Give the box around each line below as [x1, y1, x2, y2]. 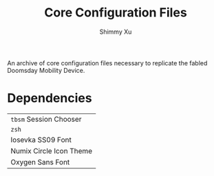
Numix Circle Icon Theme [10, 146, 93, 155]
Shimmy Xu [99, 27, 132, 36]
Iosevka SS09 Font [10, 135, 72, 144]
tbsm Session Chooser [10, 114, 82, 124]
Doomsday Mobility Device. [7, 66, 85, 74]
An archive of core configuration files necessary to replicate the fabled [7, 58, 208, 67]
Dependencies [7, 91, 92, 106]
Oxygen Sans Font [10, 157, 70, 166]
